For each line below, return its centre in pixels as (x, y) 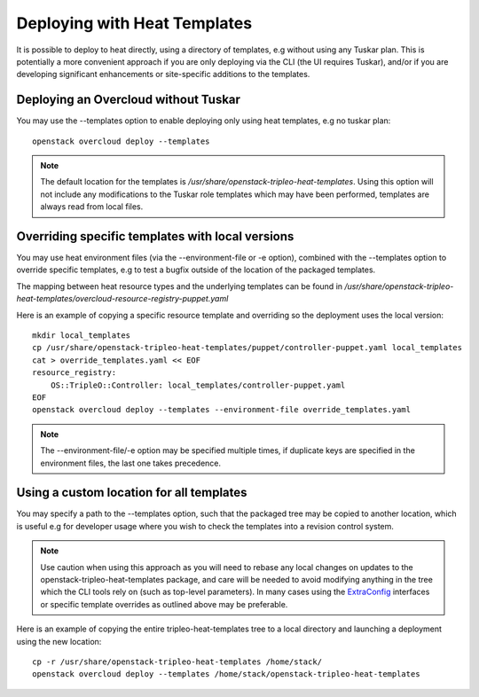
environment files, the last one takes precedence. (131, 463)
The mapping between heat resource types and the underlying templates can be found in (180, 286)
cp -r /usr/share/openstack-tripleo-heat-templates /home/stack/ (177, 662)
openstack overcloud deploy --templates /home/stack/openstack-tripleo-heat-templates (226, 674)
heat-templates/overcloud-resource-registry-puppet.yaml (122, 299)
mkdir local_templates (82, 336)
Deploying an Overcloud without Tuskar (129, 100)
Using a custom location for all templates (132, 493)
